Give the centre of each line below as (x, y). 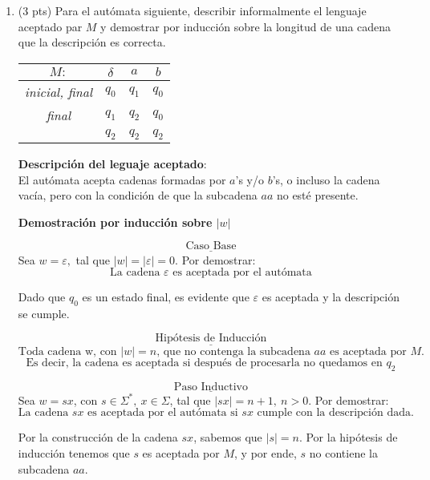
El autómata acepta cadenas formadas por (122, 179)
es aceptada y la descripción (331, 297)
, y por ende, (266, 452)
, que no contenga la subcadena (233, 351)
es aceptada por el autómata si (163, 413)
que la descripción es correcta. (92, 42)
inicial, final (59, 91)
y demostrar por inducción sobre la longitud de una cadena (246, 26)
